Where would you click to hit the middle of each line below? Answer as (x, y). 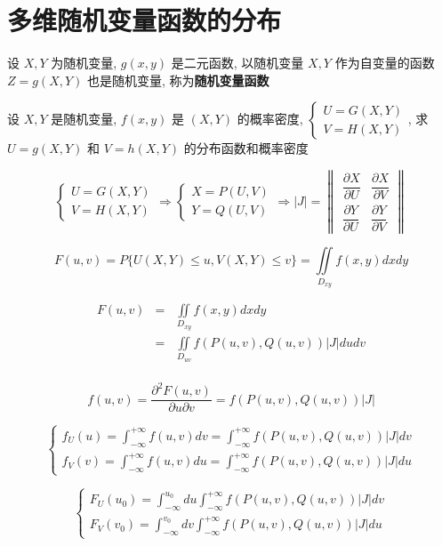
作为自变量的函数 (385, 63)
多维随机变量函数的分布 (145, 20)
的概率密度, (270, 119)
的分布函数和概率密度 (246, 148)
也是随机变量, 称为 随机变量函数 (178, 80)
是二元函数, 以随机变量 (237, 63)
